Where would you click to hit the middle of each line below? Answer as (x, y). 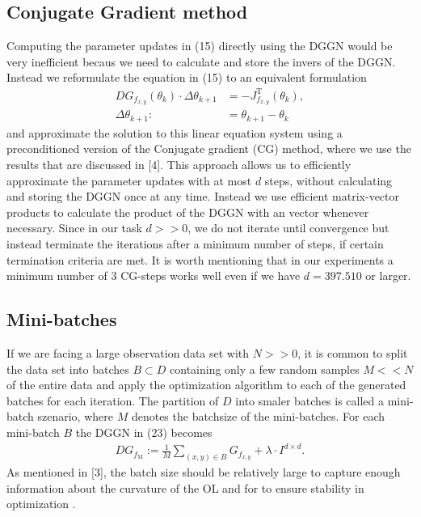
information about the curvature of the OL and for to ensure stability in (185, 487)
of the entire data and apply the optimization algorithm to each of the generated (206, 385)
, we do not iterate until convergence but (288, 228)
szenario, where (75, 416)
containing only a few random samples (265, 369)
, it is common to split (353, 353)
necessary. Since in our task (74, 228)
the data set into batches (68, 369)
